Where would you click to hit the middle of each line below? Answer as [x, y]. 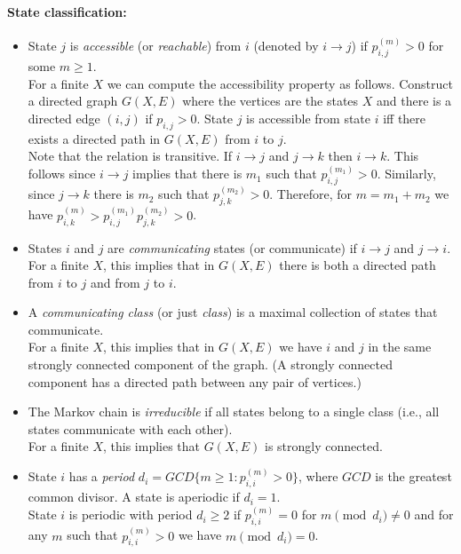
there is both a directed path [358, 265]
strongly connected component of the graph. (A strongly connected [210, 364]
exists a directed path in [94, 138]
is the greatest [413, 476]
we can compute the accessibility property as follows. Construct [280, 83]
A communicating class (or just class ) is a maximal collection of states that [233, 312]
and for [434, 514]
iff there [405, 118]
